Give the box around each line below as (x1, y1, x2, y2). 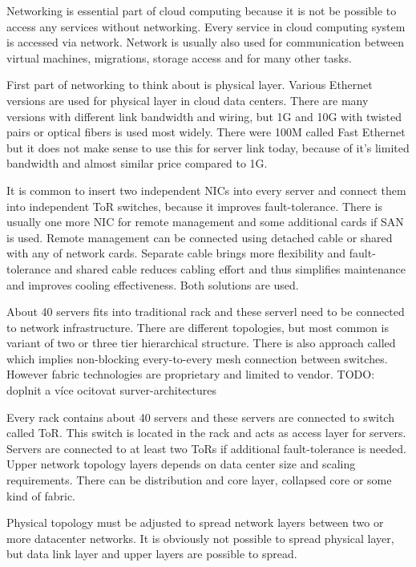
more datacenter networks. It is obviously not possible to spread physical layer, (6, 529, 394, 546)
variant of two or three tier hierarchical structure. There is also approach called (6, 334, 396, 351)
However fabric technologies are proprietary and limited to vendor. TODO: (6, 366, 375, 383)
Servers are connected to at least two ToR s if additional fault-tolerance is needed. (6, 439, 406, 456)
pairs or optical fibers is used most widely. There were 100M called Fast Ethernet (6, 124, 406, 140)
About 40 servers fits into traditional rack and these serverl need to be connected (6, 303, 405, 320)
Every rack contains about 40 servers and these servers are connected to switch (6, 408, 394, 425)
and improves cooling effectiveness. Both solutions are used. (6, 276, 299, 293)
